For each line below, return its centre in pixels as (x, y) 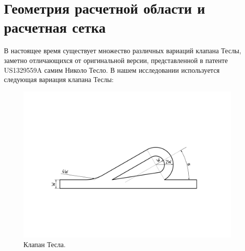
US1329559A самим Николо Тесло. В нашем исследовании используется (112, 70)
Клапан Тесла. (45, 244)
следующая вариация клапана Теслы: (59, 79)
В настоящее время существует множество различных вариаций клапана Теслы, (123, 51)
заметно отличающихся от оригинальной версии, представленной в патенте (116, 60)
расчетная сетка (55, 27)
